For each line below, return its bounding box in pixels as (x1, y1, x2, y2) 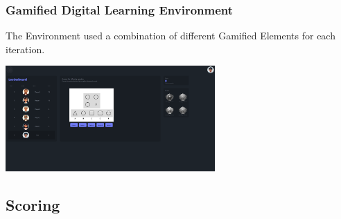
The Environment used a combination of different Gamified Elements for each (6, 28, 335, 43)
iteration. (6, 41, 45, 56)
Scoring (6, 194, 60, 216)
